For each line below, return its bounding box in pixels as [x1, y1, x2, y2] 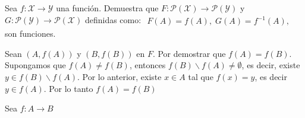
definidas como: [84, 13, 142, 25]
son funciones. [5, 27, 56, 40]
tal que [188, 70, 213, 82]
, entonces [129, 59, 166, 71]
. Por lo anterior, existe [77, 70, 162, 82]
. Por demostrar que [152, 47, 226, 59]
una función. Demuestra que [56, 2, 159, 14]
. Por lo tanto [43, 82, 93, 94]
